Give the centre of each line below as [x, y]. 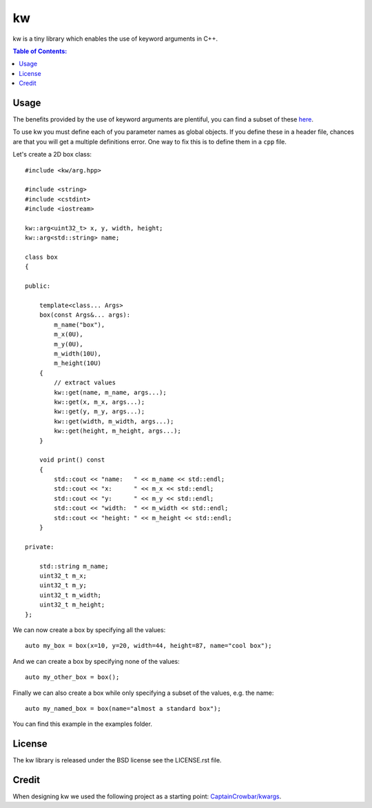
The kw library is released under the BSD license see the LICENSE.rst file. [117, 760]
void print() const [72, 460]
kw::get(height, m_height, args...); [118, 431]
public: [38, 286]
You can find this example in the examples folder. [83, 724]
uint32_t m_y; [63, 585]
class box [41, 257]
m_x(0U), [69, 334]
